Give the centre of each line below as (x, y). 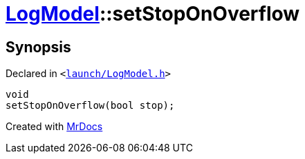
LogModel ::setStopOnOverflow (153, 14)
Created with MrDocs (54, 127)
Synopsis (38, 47)
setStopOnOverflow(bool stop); (90, 106)
